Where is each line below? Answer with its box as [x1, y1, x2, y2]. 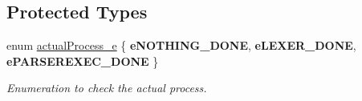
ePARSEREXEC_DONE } [6, 52, 159, 69]
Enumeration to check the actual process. [6, 79, 207, 96]
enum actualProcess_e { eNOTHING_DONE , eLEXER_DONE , [6, 37, 356, 54]
